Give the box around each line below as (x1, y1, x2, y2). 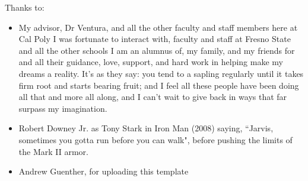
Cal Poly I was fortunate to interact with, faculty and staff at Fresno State (18, 33, 291, 45)
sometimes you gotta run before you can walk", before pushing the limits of (18, 133, 293, 146)
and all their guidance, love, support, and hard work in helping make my (18, 56, 283, 68)
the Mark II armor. (18, 145, 88, 157)
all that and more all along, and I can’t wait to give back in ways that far (18, 90, 287, 103)
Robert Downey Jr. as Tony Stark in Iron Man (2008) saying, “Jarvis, (18, 122, 274, 134)
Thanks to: (5, 1, 45, 13)
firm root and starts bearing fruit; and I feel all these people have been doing (18, 79, 299, 91)
